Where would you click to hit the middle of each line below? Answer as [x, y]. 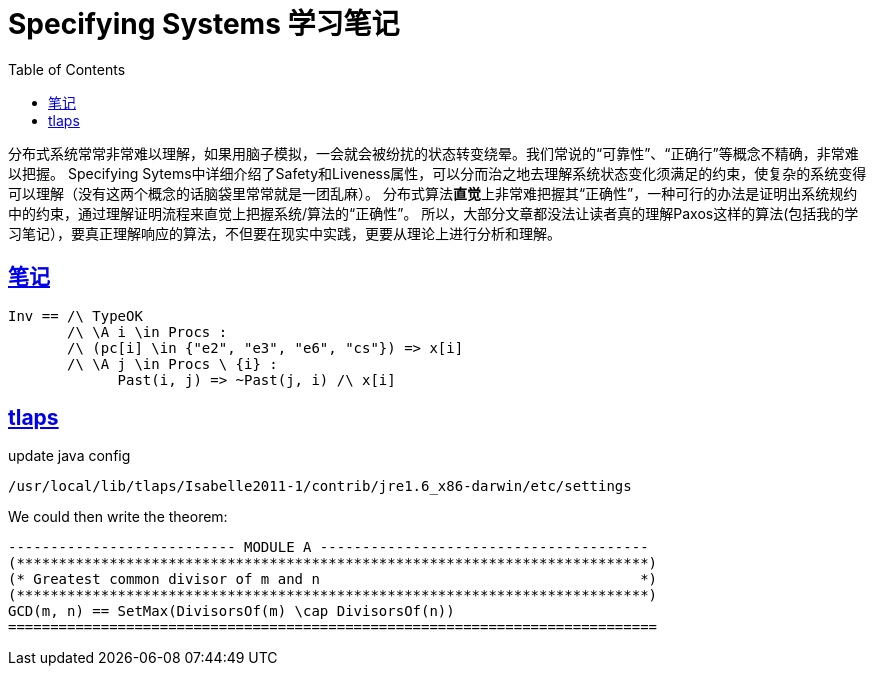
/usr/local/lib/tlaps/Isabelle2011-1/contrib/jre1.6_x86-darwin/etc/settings [320, 486]
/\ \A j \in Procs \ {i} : [172, 363]
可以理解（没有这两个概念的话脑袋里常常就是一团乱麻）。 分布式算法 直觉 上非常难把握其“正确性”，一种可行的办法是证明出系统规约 [433, 193]
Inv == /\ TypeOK [75, 315]
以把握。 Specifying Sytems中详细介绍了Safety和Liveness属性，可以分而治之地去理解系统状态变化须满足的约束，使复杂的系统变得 [437, 173]
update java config [69, 456]
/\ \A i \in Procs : [147, 331]
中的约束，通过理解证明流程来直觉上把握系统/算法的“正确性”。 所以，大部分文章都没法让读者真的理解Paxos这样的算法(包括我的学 [433, 213]
